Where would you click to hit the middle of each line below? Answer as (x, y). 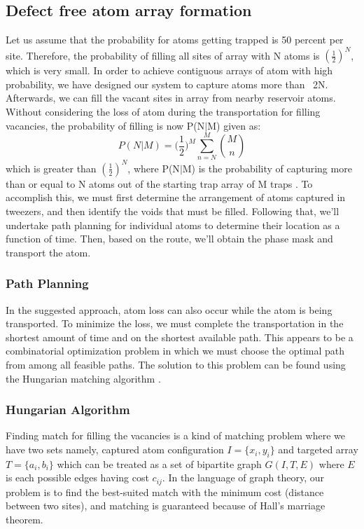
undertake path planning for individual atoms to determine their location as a (173, 225)
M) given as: (234, 125)
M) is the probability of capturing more (267, 168)
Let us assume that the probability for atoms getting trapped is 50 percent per (175, 40)
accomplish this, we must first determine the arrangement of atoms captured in (176, 197)
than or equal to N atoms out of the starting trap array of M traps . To (159, 183)
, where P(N (154, 168)
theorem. (24, 520)
